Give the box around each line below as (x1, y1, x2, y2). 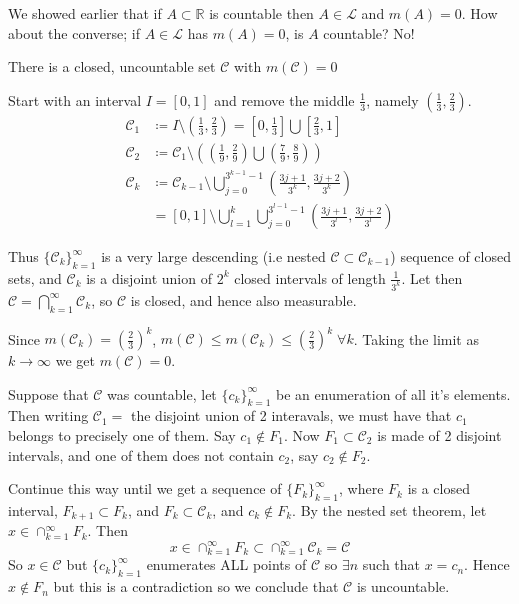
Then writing (8, 405, 89, 426)
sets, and (8, 267, 62, 288)
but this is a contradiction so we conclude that (53, 576, 339, 597)
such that (362, 554, 421, 575)
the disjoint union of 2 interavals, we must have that (130, 405, 452, 426)
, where (339, 478, 384, 499)
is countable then (209, 3, 314, 23)
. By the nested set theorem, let (292, 499, 487, 520)
